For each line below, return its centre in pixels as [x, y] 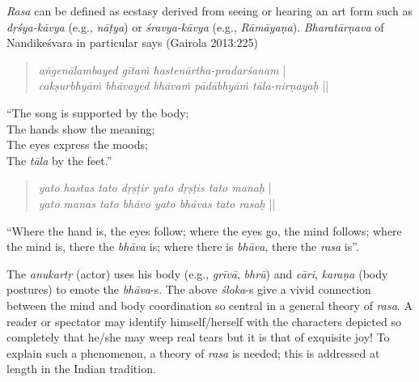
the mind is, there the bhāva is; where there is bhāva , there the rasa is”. [183, 246]
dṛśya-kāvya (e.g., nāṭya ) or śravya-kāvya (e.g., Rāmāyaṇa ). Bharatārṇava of [195, 26]
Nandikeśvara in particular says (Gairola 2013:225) [132, 42]
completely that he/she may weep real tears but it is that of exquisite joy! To [198, 337]
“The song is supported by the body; [98, 112]
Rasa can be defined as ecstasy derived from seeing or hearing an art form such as [209, 11]
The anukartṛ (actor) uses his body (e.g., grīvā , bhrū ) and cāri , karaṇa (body [197, 273]
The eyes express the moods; [77, 144]
